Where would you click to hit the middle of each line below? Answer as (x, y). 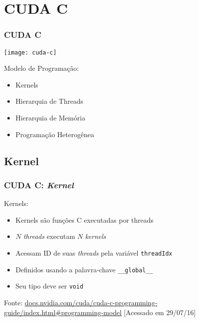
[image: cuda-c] (30, 52)
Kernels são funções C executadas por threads (85, 219)
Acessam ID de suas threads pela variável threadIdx (94, 253)
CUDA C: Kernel (39, 185)
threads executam (49, 236)
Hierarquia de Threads (49, 101)
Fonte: (13, 302)
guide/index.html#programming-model (63, 312)
